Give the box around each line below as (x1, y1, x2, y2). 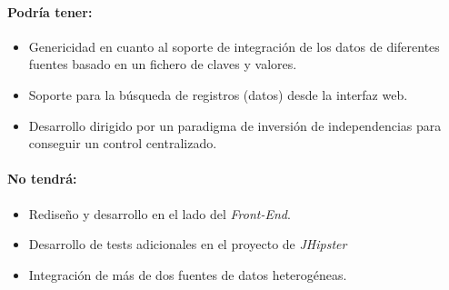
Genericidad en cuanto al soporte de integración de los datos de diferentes (28, 36, 440, 55)
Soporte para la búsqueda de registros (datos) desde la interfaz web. (28, 85, 408, 104)
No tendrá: (7, 169, 77, 188)
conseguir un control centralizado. (28, 134, 217, 153)
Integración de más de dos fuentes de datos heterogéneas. (28, 265, 347, 284)
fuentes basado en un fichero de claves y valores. (28, 55, 297, 74)
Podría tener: (7, 2, 93, 21)
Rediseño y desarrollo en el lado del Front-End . (28, 204, 291, 223)
